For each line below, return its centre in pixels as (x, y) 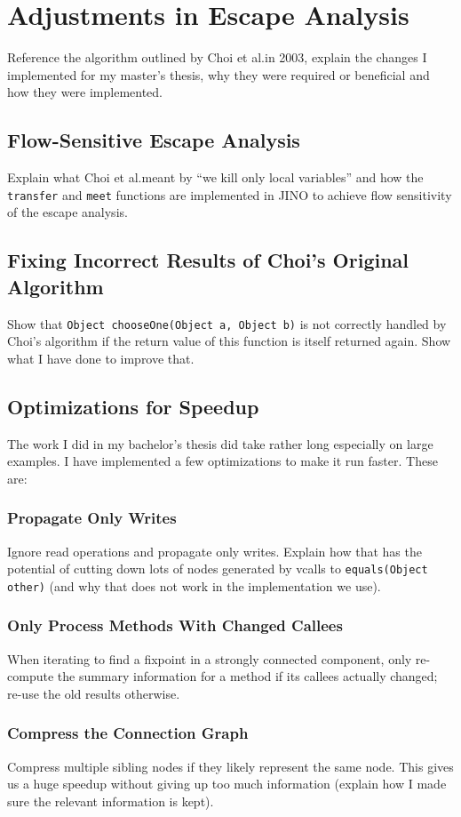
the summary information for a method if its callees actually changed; (247, 676)
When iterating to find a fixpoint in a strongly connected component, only (210, 658)
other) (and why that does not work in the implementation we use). (194, 585)
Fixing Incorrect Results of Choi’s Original (208, 260)
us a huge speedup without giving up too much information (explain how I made (227, 784)
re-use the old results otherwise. (94, 693)
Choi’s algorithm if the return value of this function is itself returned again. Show (229, 341)
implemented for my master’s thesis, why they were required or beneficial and (219, 74)
